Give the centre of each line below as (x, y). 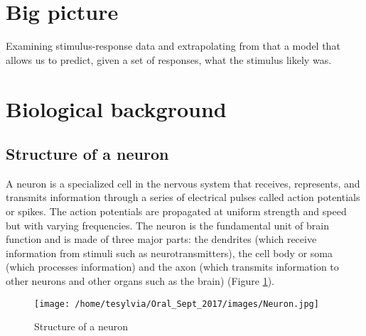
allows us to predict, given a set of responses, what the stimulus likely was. (169, 59)
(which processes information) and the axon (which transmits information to (172, 267)
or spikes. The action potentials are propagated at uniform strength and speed (176, 211)
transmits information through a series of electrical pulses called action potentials (183, 197)
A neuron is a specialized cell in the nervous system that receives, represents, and (183, 183)
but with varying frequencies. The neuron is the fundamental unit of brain (167, 225)
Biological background (116, 108)
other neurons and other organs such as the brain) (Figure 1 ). (140, 281)
